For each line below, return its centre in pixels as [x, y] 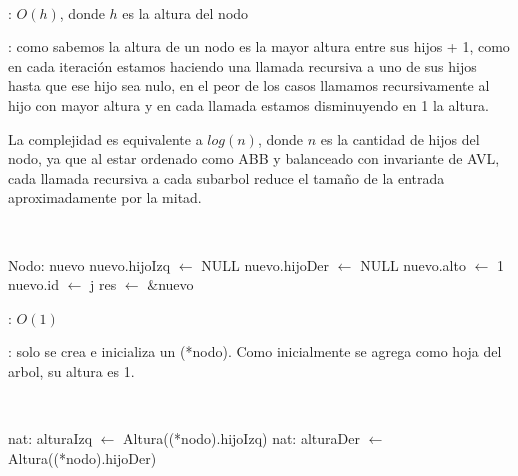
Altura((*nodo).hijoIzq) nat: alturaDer [241, 438]
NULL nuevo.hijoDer [265, 264]
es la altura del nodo [185, 12]
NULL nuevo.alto [413, 264]
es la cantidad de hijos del [400, 138]
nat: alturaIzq [50, 438]
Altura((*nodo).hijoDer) [82, 457]
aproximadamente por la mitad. [105, 197]
